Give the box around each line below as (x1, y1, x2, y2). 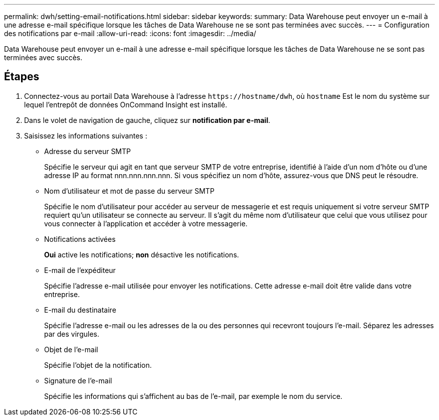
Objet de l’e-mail (44, 345, 98, 354)
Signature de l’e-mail (44, 376, 112, 385)
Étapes (4, 70, 40, 83)
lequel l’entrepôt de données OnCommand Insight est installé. (24, 100, 228, 109)
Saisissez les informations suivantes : (24, 131, 147, 140)
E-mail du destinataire (44, 305, 116, 314)
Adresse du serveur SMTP (44, 147, 131, 156)
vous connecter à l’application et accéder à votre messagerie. (44, 219, 248, 228)
